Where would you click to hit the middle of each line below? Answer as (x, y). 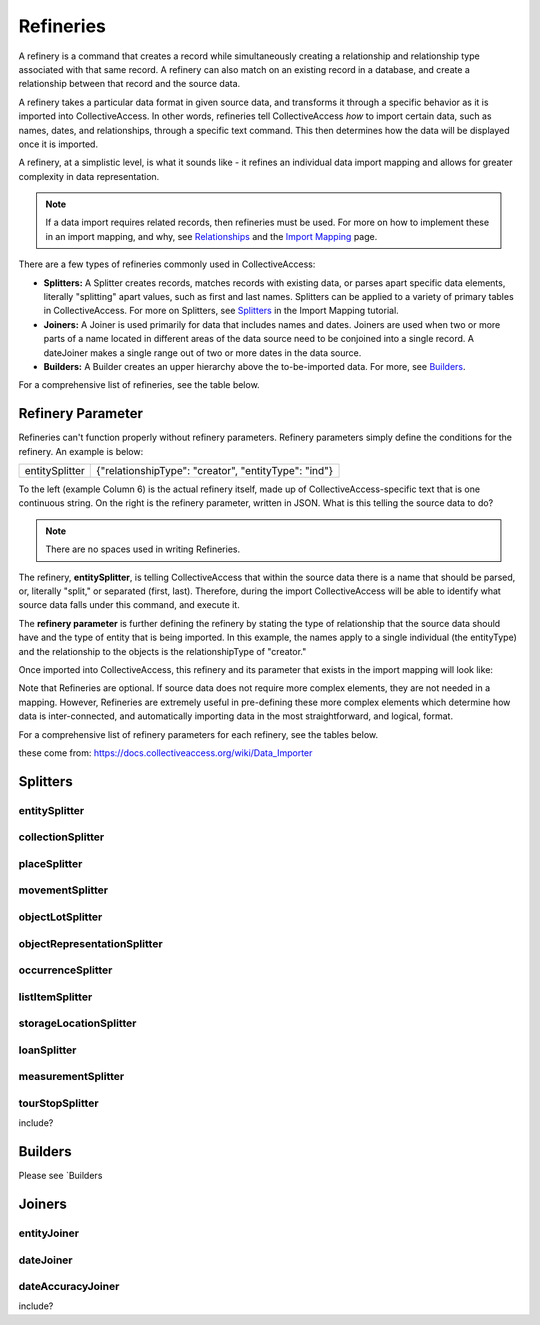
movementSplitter (63, 890)
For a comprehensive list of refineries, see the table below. (139, 385)
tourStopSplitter (58, 1103)
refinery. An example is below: (81, 451)
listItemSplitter (55, 997)
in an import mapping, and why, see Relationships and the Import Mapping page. (211, 236)
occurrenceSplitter (65, 970)
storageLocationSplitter (77, 1023)
